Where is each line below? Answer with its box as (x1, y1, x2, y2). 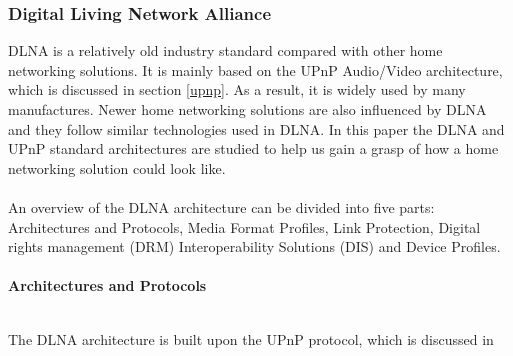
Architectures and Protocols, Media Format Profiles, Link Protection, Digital (8, 216, 481, 237)
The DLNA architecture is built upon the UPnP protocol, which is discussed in (8, 328, 494, 349)
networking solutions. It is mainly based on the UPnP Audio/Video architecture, (8, 59, 503, 80)
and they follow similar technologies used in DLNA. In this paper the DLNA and (8, 118, 505, 139)
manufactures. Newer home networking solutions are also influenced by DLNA (8, 99, 487, 119)
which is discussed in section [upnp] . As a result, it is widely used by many (8, 79, 466, 100)
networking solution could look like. (8, 157, 226, 178)
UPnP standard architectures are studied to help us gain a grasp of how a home (8, 138, 499, 159)
